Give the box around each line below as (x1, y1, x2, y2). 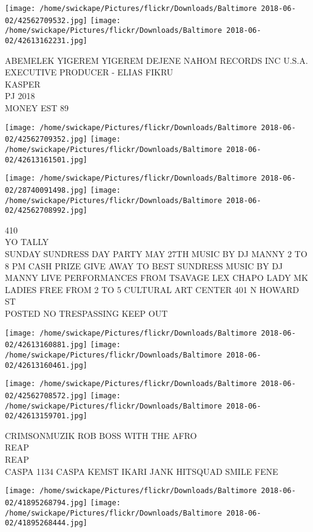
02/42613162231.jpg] (5, 36, 88, 45)
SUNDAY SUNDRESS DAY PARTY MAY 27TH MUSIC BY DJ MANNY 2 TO (5, 247, 308, 260)
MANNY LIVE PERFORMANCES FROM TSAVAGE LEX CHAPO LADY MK (5, 271, 308, 284)
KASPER (5, 77, 41, 90)
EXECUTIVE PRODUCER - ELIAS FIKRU (5, 66, 173, 78)
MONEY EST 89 (5, 102, 69, 114)
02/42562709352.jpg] (5, 135, 88, 144)
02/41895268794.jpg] (5, 498, 88, 507)
